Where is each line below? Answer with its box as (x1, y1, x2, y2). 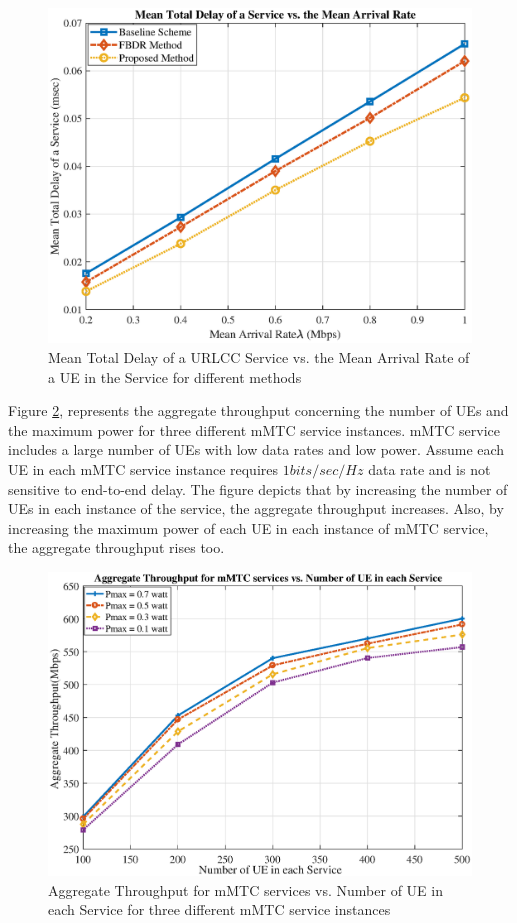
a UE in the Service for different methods (48, 366, 302, 387)
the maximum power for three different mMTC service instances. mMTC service (8, 419, 501, 440)
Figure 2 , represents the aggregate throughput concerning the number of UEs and (8, 400, 509, 421)
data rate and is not (368, 458, 491, 479)
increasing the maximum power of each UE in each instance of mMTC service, (8, 517, 489, 538)
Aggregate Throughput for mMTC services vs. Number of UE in (48, 879, 443, 900)
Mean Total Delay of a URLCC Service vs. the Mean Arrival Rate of (48, 346, 470, 367)
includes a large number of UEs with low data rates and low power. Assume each (8, 439, 505, 460)
